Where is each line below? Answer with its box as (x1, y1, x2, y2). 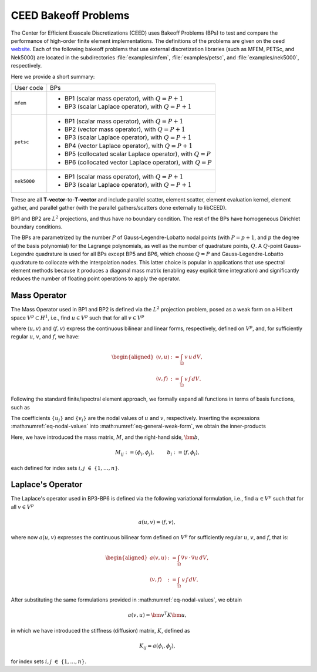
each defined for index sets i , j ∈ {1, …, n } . (11, 464, 120, 471)
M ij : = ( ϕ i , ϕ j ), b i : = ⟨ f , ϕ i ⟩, (114, 449, 200, 457)
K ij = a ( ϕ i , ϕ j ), (139, 642, 176, 650)
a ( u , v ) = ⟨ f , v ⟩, (138, 519, 176, 525)
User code (14, 83, 43, 92)
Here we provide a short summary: (11, 73, 95, 80)
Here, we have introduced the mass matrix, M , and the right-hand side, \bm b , (11, 434, 200, 441)
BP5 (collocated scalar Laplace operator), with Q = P (65, 150, 211, 158)
